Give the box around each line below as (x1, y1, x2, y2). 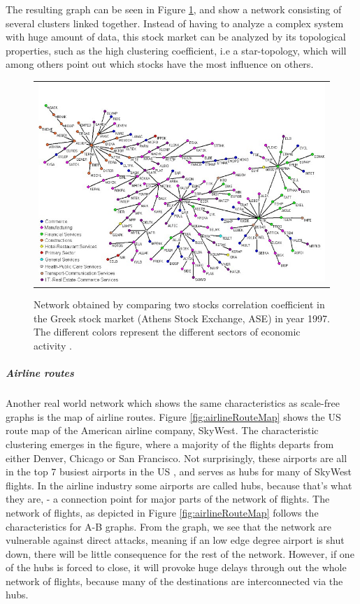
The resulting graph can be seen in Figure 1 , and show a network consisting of (6, 2, 342, 16)
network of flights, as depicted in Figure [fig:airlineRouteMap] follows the (6, 505, 319, 519)
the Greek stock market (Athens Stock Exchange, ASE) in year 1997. (34, 310, 330, 325)
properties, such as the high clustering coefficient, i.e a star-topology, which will (6, 43, 347, 57)
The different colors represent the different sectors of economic (34, 324, 301, 339)
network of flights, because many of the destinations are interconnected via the (6, 573, 343, 588)
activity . (34, 338, 72, 352)
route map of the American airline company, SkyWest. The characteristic (6, 423, 319, 438)
